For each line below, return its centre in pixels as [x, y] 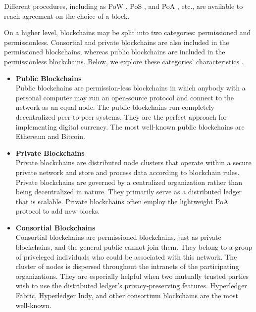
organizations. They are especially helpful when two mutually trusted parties [132, 276]
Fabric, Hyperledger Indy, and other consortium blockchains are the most [127, 295]
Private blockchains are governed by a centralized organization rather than [129, 182]
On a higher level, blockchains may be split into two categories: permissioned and [128, 32]
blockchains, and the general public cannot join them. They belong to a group [134, 247]
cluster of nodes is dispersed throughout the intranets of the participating [127, 266]
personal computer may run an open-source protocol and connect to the [125, 97]
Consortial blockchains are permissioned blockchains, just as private [118, 237]
